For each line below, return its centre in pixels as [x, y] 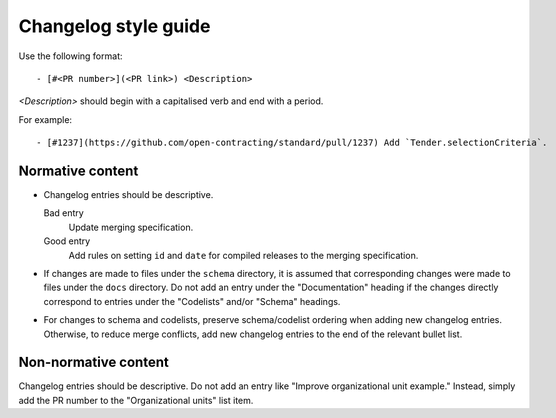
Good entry [67, 241]
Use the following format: [70, 56]
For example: [45, 119]
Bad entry [63, 213]
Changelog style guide [114, 26]
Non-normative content [93, 362]
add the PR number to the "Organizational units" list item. [136, 400]
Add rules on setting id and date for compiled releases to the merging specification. [243, 255]
